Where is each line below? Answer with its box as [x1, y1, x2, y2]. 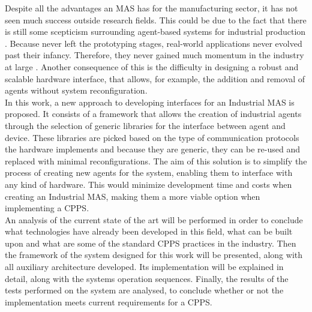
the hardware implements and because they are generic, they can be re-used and [5, 143, 300, 155]
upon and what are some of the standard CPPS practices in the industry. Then [5, 236, 296, 249]
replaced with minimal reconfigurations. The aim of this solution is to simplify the [5, 154, 307, 167]
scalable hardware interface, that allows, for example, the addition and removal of [5, 72, 305, 85]
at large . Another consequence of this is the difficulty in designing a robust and [5, 60, 299, 73]
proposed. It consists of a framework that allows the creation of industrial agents [5, 107, 302, 120]
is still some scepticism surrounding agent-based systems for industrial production [5, 25, 306, 38]
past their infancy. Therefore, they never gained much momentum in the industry [5, 49, 304, 61]
